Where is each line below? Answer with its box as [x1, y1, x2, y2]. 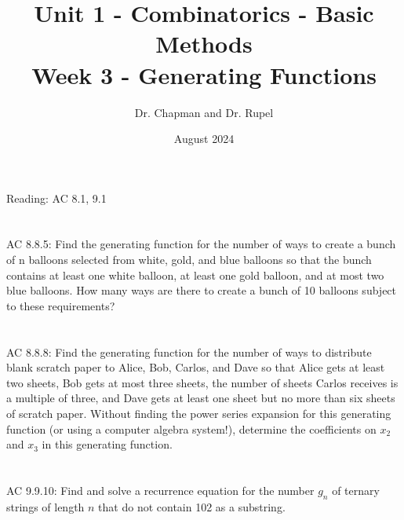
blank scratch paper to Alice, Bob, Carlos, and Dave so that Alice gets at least [6, 359, 385, 375]
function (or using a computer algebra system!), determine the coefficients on [6, 420, 377, 437]
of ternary [332, 482, 380, 498]
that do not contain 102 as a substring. [98, 498, 286, 515]
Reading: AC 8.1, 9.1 [6, 189, 107, 206]
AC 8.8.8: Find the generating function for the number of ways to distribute [6, 343, 372, 360]
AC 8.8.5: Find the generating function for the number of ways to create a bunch [6, 236, 396, 252]
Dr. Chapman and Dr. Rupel [134, 104, 274, 120]
